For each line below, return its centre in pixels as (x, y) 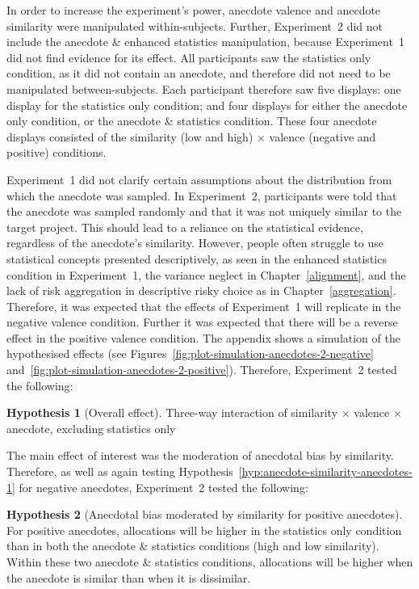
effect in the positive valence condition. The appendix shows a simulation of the (203, 337)
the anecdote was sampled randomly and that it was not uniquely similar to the (204, 211)
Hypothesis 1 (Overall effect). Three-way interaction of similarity (172, 412)
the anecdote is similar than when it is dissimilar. (129, 577)
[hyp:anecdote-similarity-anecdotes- (325, 471)
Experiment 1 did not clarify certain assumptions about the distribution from (199, 179)
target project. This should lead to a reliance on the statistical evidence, (185, 227)
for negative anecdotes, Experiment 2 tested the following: (163, 487)
